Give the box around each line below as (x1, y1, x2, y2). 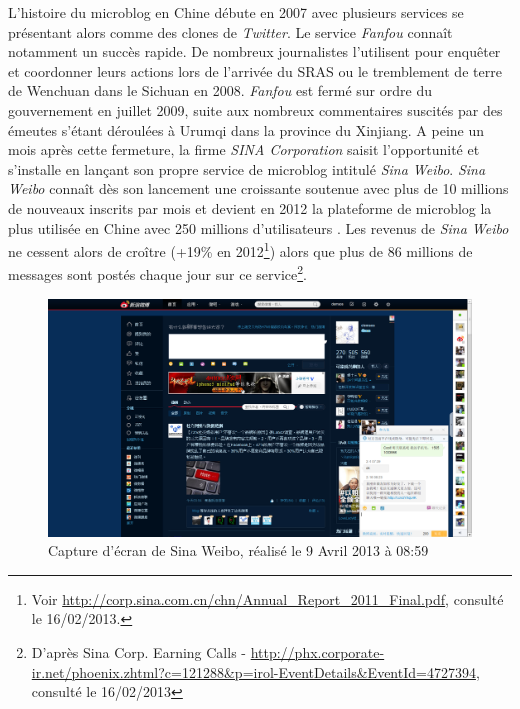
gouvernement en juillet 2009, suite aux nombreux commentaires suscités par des (8, 99, 503, 120)
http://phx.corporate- (250, 642, 385, 663)
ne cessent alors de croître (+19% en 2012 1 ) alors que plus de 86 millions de (8, 238, 473, 261)
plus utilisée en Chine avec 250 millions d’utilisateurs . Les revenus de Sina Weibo (8, 217, 509, 238)
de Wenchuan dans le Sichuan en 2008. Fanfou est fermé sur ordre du (8, 80, 432, 101)
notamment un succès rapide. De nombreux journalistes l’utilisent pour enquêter (8, 41, 501, 62)
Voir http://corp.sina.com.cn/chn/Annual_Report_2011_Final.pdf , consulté (31, 588, 504, 609)
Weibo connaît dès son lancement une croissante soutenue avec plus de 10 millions (8, 178, 509, 199)
